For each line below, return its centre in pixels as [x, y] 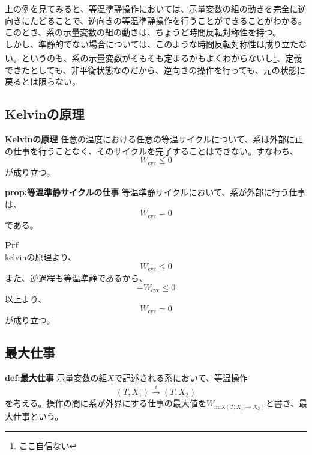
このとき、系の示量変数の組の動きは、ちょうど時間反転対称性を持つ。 [143, 32]
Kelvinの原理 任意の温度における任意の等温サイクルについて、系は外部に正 [154, 139]
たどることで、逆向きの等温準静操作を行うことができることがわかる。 [168, 20]
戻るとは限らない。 [43, 81]
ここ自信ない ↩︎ [48, 445]
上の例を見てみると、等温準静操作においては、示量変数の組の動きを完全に [151, 8]
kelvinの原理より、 [41, 257]
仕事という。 [38, 416]
